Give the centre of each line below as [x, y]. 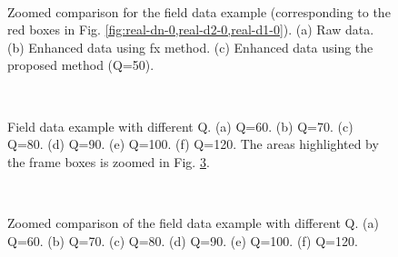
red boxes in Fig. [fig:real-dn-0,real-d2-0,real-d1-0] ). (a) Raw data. [191, 30]
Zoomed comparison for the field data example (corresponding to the [199, 11]
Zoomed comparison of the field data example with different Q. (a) [193, 222]
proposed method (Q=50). [81, 65]
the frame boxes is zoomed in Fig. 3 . [109, 161]
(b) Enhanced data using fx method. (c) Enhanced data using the [190, 47]
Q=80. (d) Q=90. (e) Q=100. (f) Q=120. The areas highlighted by [193, 144]
